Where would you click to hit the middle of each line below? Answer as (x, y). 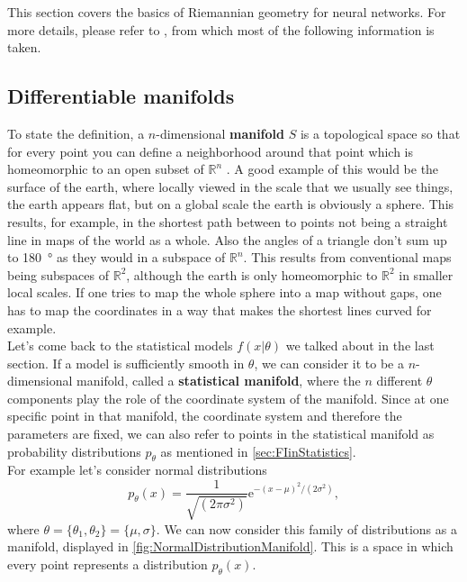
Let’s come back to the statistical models (120, 346)
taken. (24, 47)
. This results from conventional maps (347, 257)
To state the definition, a (76, 133)
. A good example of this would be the (332, 169)
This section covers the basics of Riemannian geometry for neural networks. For (227, 12)
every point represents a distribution (108, 564)
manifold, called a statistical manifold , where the (219, 381)
